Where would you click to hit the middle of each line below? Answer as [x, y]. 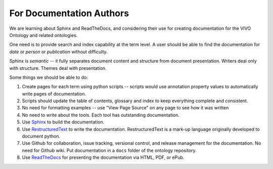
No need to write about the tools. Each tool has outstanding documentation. [101, 115]
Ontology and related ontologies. [43, 35]
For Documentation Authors [69, 13]
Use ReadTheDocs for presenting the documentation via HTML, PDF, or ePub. [103, 157]
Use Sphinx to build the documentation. [63, 122]
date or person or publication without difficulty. [59, 52]
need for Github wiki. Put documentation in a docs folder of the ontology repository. [109, 150]
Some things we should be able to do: [49, 77]
